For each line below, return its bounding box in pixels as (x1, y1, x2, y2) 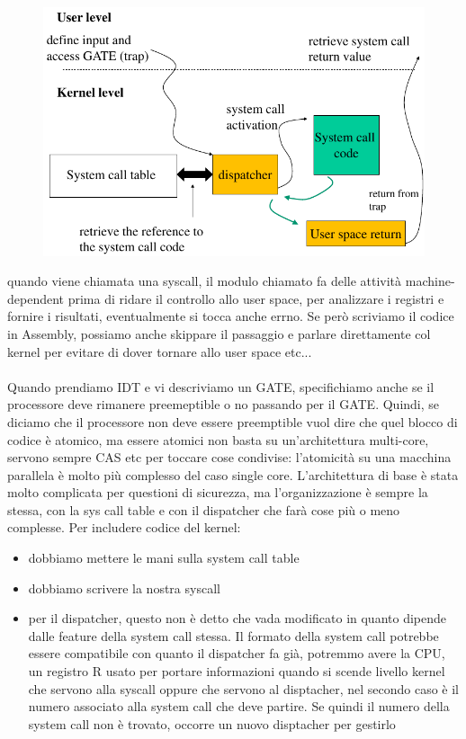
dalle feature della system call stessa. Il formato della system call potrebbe (28, 626, 439, 645)
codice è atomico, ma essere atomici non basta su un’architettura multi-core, (7, 430, 429, 449)
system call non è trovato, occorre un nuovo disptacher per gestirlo (28, 714, 396, 733)
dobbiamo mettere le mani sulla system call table (28, 548, 300, 567)
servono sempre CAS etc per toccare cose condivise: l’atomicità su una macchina (7, 448, 452, 467)
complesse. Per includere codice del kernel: (7, 518, 241, 537)
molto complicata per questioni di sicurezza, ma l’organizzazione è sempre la (7, 483, 428, 502)
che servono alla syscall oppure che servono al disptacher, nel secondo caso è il (28, 679, 459, 698)
